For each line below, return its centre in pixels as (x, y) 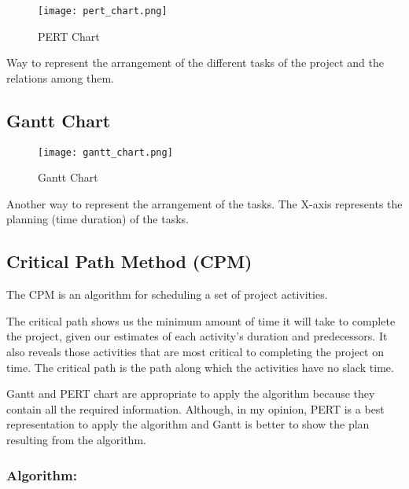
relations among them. (61, 77)
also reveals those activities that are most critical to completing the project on (195, 352)
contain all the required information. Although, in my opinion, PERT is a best (195, 408)
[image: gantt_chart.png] (105, 152)
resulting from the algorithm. (76, 440)
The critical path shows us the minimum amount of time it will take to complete (201, 320)
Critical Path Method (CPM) (129, 261)
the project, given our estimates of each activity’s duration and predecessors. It (197, 336)
